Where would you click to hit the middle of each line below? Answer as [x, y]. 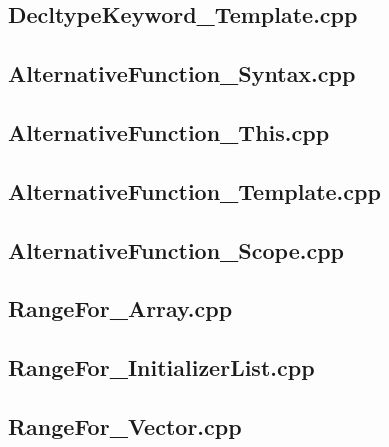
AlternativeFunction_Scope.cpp [176, 249]
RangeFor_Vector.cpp [125, 425]
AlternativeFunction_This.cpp [169, 131]
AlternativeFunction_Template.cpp [194, 190]
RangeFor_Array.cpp [120, 308]
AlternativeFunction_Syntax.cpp [182, 73]
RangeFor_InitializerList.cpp [161, 367]
